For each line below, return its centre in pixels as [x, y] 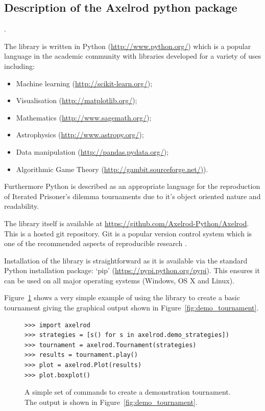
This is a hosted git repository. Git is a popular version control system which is [128, 233]
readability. [22, 206]
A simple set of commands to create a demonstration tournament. [128, 392]
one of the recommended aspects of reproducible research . [95, 243]
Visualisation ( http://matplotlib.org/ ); [77, 100]
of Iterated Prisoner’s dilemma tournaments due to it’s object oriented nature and [132, 196]
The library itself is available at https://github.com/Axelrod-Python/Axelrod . [127, 223]
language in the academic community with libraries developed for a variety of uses [133, 56]
